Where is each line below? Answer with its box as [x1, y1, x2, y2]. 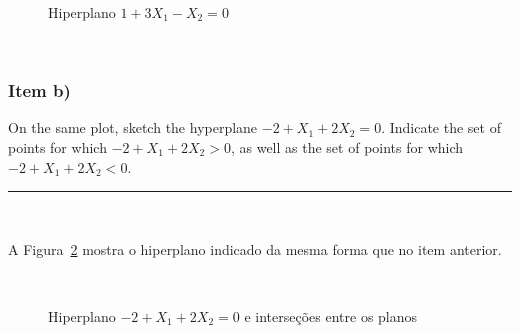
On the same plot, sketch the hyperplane [8, 117, 258, 138]
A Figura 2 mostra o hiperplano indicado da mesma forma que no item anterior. [8, 238, 502, 259]
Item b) [8, 78, 71, 103]
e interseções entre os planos [244, 305, 418, 326]
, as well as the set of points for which [230, 137, 464, 157]
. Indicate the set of [381, 117, 501, 138]
